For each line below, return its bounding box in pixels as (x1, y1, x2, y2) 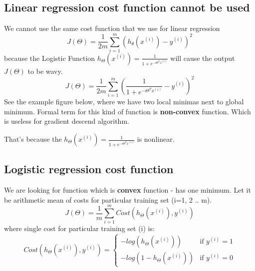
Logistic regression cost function (4, 161, 174, 177)
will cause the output (170, 52, 235, 63)
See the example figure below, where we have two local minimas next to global (4, 96, 244, 107)
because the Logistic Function (4, 52, 95, 63)
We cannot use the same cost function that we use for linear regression (4, 23, 220, 33)
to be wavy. (27, 65, 63, 76)
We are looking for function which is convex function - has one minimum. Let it (4, 185, 251, 195)
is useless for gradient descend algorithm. (4, 116, 129, 126)
